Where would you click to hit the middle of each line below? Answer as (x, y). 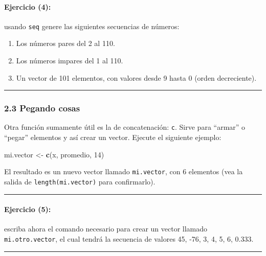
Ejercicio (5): (28, 209)
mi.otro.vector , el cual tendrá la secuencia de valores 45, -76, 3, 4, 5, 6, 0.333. (129, 239)
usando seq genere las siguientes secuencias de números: (92, 26)
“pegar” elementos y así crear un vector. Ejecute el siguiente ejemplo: (113, 137)
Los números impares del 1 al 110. (70, 61)
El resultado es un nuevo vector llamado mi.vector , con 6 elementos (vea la (124, 171)
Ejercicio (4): (28, 6)
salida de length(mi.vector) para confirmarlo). (80, 181)
